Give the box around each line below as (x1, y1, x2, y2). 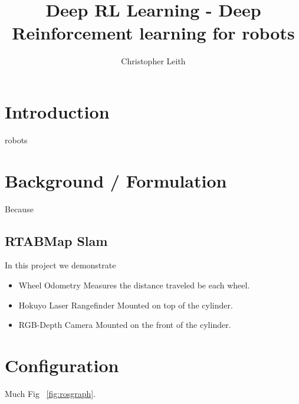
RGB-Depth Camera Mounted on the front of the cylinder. (18, 318, 231, 331)
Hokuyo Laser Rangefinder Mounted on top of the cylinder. (18, 298, 233, 311)
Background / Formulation (5, 168, 227, 192)
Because (5, 202, 34, 215)
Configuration (5, 353, 119, 377)
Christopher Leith (121, 55, 186, 67)
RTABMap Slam (5, 231, 108, 249)
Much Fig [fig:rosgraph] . (5, 387, 96, 399)
